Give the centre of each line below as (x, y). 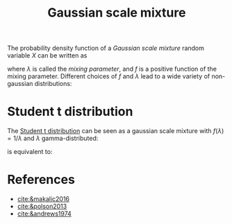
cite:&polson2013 (42, 207)
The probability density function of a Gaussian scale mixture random (106, 48)
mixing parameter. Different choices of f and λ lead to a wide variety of (109, 76)
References (41, 180)
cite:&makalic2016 (43, 199)
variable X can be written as (47, 55)
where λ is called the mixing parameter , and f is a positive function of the (112, 69)
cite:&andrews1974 (44, 214)
